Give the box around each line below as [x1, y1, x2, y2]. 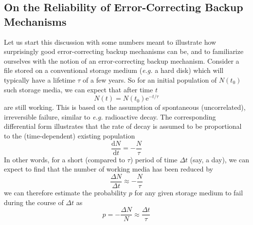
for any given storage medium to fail [134, 187, 243, 197]
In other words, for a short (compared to [4, 154, 125, 164]
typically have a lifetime [4, 74, 75, 85]
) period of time [130, 154, 178, 164]
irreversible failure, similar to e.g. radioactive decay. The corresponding [4, 111, 216, 121]
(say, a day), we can [190, 154, 249, 164]
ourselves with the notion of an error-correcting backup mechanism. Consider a [4, 55, 239, 66]
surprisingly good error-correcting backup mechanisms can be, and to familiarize [4, 46, 244, 56]
